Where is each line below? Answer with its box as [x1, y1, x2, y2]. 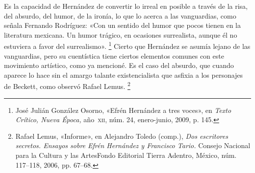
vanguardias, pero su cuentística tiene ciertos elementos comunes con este [4, 50, 224, 61]
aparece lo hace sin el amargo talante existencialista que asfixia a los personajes [4, 69, 243, 80]
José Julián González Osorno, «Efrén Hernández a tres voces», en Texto [15, 105, 231, 115]
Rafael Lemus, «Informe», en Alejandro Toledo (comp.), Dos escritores [15, 130, 228, 141]
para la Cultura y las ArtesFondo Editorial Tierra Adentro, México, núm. [15, 150, 237, 160]
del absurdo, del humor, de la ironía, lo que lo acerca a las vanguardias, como [4, 10, 236, 21]
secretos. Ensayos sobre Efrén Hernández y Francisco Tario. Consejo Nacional [15, 140, 251, 151]
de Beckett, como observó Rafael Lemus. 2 [4, 80, 130, 91]
